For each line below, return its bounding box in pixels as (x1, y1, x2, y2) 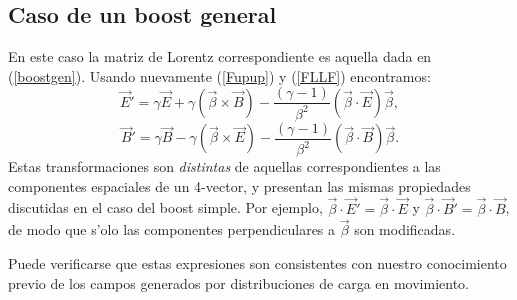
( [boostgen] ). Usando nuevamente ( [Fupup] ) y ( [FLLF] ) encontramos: (8, 65, 431, 86)
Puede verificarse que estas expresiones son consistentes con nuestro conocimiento (8, 253, 507, 274)
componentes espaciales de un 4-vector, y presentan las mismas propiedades (8, 175, 471, 196)
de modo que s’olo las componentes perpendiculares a (8, 219, 336, 240)
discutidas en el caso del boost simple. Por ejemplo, (8, 197, 323, 218)
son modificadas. (354, 219, 456, 240)
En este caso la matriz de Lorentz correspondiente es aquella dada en (8, 46, 432, 67)
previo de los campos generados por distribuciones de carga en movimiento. (8, 272, 470, 293)
